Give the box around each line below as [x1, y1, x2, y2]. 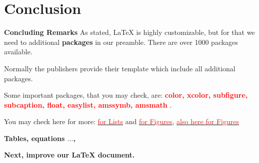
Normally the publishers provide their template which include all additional [4, 63, 235, 73]
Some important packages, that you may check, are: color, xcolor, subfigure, [4, 90, 248, 100]
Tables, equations [4, 133, 65, 143]
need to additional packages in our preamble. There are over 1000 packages [4, 36, 238, 47]
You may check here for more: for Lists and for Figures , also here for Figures [4, 116, 239, 127]
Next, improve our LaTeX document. [4, 150, 135, 160]
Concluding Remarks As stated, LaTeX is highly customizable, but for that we [4, 27, 255, 37]
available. [4, 46, 32, 57]
